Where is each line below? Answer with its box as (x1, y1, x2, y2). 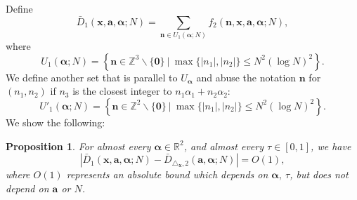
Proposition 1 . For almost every (6, 138, 151, 153)
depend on (6, 180, 49, 195)
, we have (311, 138, 351, 153)
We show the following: (6, 114, 105, 129)
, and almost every (183, 138, 264, 153)
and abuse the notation (196, 69, 297, 84)
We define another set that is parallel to (6, 69, 178, 84)
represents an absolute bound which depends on (66, 167, 268, 182)
